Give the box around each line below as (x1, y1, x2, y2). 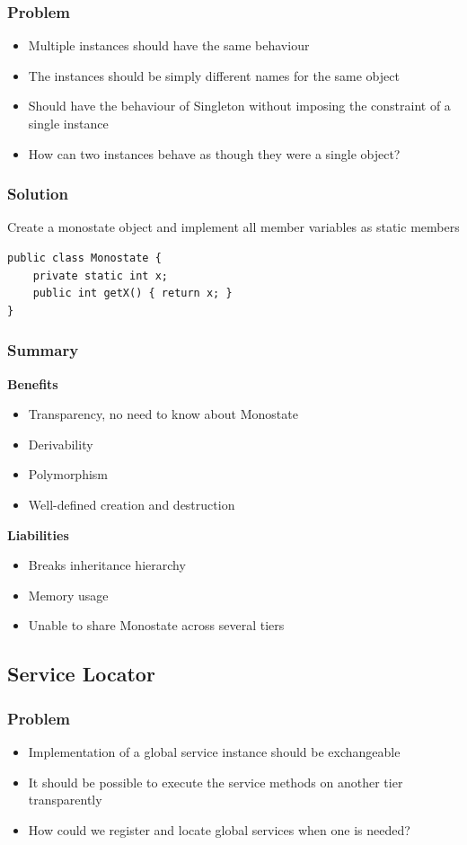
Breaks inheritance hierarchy (28, 556, 186, 574)
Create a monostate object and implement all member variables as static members (7, 218, 460, 236)
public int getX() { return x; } (32, 287, 233, 300)
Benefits (7, 374, 58, 393)
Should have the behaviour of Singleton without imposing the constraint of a (28, 96, 451, 115)
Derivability (28, 434, 93, 453)
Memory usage (28, 585, 109, 604)
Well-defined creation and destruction (28, 494, 235, 513)
